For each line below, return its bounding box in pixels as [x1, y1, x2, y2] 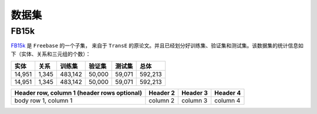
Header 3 [181, 89, 208, 97]
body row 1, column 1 [14, 96, 73, 105]
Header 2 [149, 89, 176, 97]
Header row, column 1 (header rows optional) [14, 89, 142, 97]
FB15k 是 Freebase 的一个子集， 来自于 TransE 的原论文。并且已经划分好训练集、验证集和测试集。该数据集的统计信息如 [11, 42, 303, 49]
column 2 [149, 96, 175, 105]
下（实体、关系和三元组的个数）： [11, 50, 91, 57]
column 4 [214, 96, 241, 105]
